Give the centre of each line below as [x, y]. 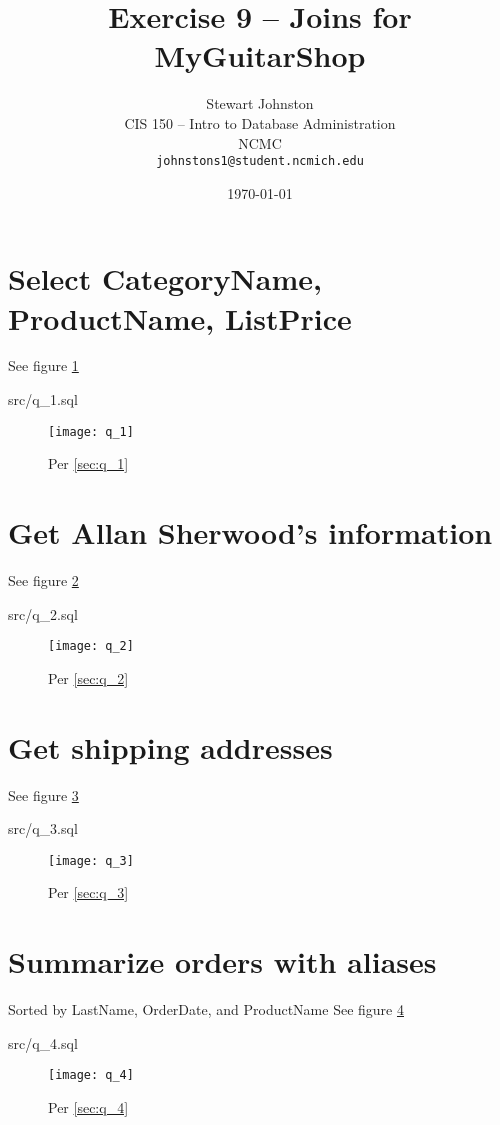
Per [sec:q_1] [88, 463]
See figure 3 [43, 794]
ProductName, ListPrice [180, 317]
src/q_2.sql [43, 613]
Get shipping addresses [170, 746]
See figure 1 [43, 365]
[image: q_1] [91, 431]
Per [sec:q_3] [88, 892]
